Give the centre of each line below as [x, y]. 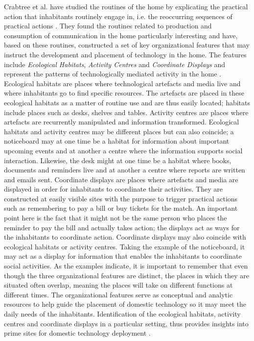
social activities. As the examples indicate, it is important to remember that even [126, 266]
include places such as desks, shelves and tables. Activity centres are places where [126, 112]
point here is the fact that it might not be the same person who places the [115, 218]
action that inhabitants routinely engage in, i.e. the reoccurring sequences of [118, 16]
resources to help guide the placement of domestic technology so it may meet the [125, 304]
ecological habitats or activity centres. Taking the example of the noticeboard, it [125, 246]
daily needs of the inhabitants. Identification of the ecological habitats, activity [122, 314]
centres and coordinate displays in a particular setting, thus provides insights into [126, 323]
